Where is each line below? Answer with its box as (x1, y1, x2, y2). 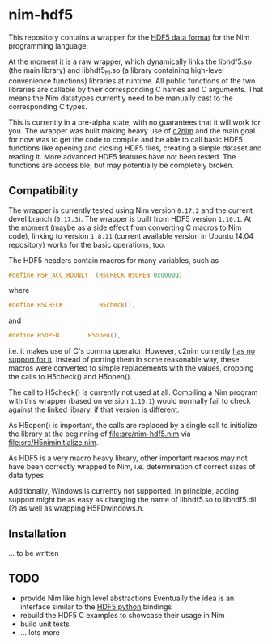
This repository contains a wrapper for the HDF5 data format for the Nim (8, 32, 250, 42)
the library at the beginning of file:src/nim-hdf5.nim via (8, 429, 192, 439)
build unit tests (19, 619, 70, 629)
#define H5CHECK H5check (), (8, 301, 136, 309)
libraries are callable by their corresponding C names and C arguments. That (8, 84, 264, 94)
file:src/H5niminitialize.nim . (8, 438, 99, 447)
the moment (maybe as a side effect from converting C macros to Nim (8, 222, 242, 232)
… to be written (8, 548, 59, 557)
